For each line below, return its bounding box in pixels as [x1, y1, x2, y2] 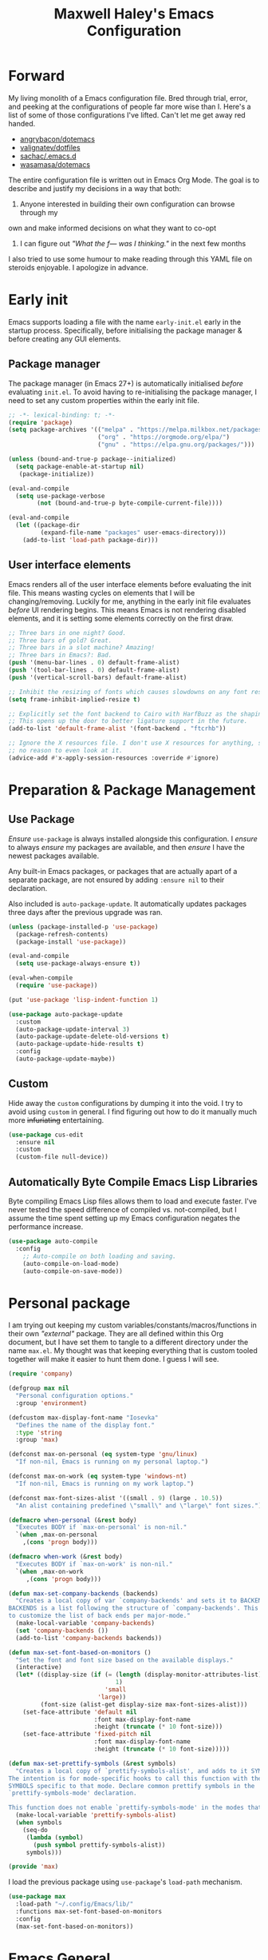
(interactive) [15, 1663, 62, 1671]
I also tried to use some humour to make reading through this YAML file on [8, 253, 253, 264]
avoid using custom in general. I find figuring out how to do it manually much [8, 1107, 258, 1116]
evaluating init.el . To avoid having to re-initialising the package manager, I [8, 387, 258, 397]
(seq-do [22, 1826, 48, 1834]
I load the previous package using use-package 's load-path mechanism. [8, 1877, 242, 1887]
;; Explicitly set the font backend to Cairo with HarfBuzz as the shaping [8, 709, 266, 718]
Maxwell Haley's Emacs [53, 5, 215, 23]
